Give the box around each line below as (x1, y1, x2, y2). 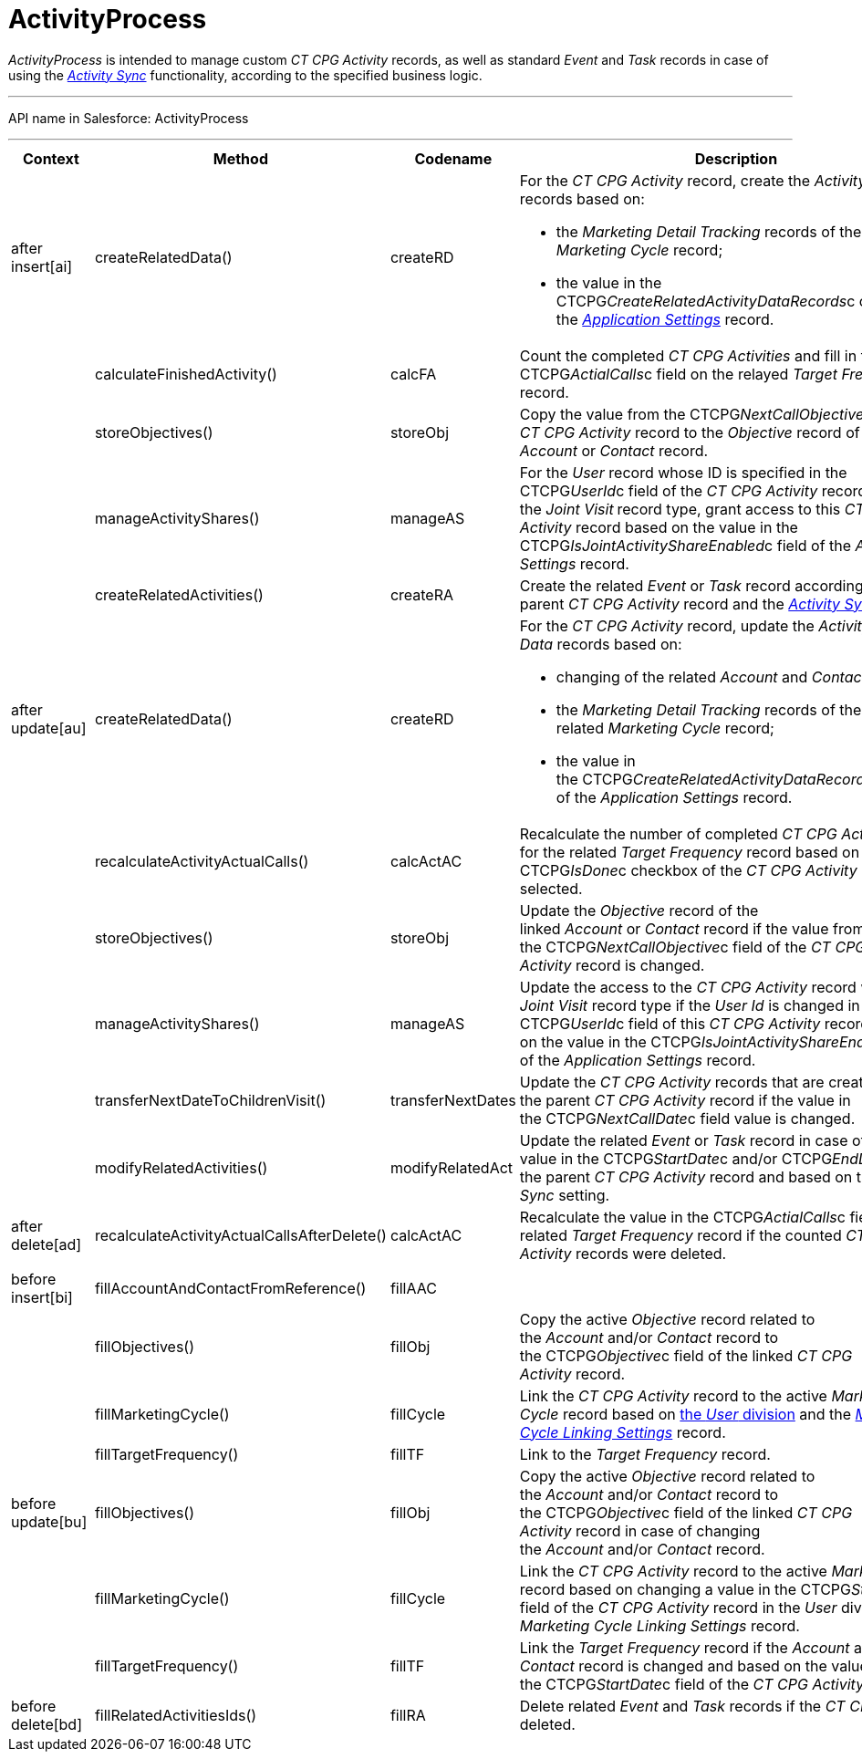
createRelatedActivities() (94, 585, 264, 604)
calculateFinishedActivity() (94, 364, 277, 383)
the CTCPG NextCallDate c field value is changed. (519, 1108, 856, 1128)
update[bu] (11, 1512, 88, 1531)
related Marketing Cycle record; (556, 718, 774, 737)
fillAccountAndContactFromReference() (94, 1278, 367, 1297)
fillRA (389, 1705, 426, 1724)
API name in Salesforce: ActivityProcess (8, 109, 249, 126)
